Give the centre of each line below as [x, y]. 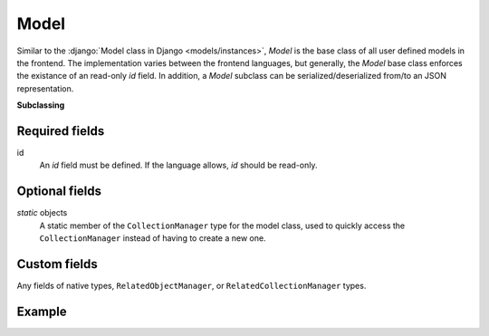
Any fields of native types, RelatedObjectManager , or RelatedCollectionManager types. [192, 286]
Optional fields [59, 192]
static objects [42, 213]
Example [42, 311]
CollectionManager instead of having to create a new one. [153, 238]
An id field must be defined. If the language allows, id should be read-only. [178, 165]
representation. [45, 88]
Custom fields [58, 264]
